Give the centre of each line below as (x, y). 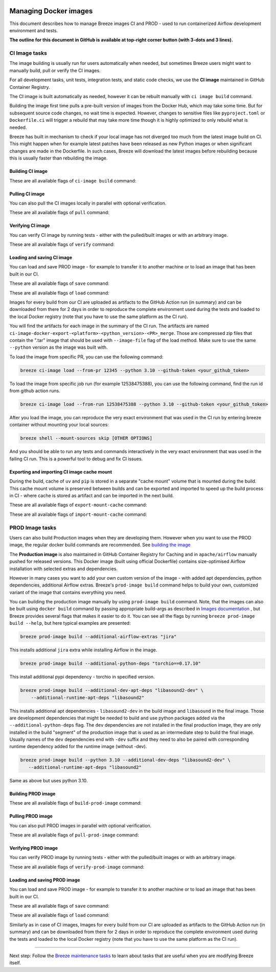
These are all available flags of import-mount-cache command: (78, 514)
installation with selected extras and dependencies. (63, 569)
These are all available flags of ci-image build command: (73, 180)
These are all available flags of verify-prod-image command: (77, 867)
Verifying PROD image (34, 848)
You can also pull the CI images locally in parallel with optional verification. (88, 203)
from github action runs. (35, 391)
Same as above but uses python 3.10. (49, 780)
